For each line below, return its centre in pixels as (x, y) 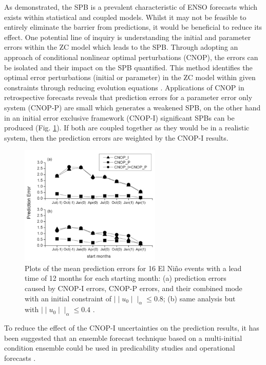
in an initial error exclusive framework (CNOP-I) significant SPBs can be (119, 117)
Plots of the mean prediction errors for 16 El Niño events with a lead (133, 268)
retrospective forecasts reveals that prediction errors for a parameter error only (128, 97)
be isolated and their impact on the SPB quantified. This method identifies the (128, 67)
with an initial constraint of (68, 298)
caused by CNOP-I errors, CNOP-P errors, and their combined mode (134, 288)
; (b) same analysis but (199, 298)
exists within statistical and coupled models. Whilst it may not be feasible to (125, 17)
